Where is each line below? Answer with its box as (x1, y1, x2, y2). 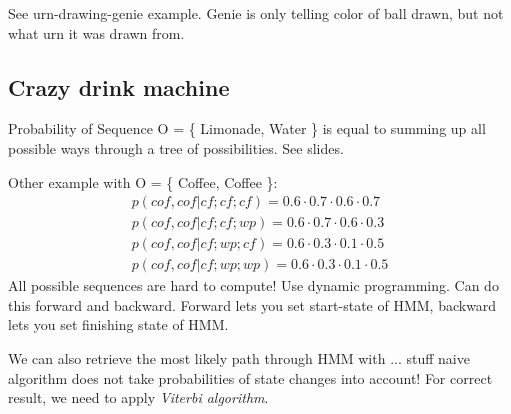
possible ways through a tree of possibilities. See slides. (8, 137, 344, 158)
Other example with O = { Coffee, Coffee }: (8, 171, 278, 192)
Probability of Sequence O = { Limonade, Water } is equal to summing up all (8, 118, 486, 139)
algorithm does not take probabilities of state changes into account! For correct (8, 367, 493, 388)
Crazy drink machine (8, 71, 230, 102)
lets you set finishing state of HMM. (8, 314, 229, 335)
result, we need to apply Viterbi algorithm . (8, 387, 269, 408)
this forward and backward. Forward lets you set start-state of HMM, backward (8, 294, 497, 315)
